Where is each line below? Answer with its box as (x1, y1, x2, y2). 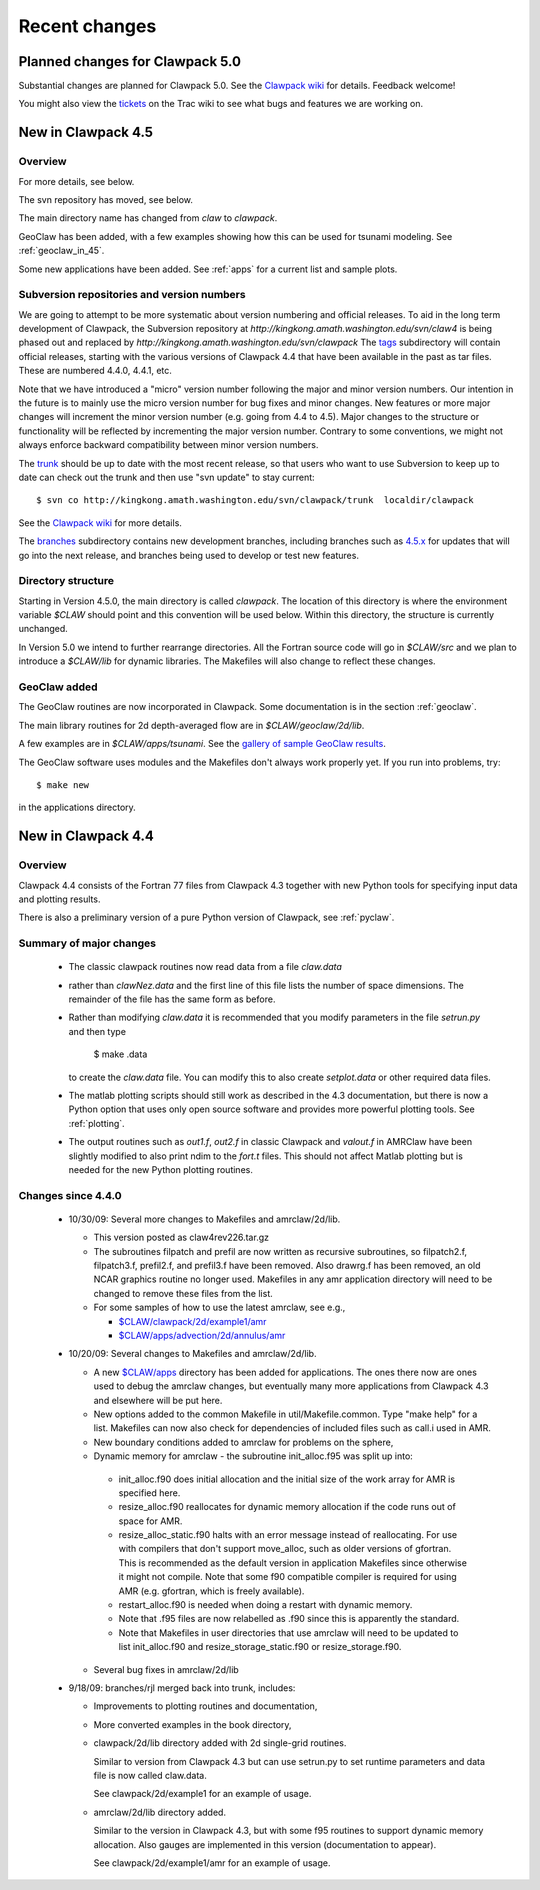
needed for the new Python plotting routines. (68, 1163, 254, 1175)
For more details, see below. (18, 175, 135, 187)
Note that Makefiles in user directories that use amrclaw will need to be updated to (118, 1626, 459, 1639)
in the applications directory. (18, 801, 137, 814)
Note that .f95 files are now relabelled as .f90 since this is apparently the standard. (118, 1613, 460, 1625)
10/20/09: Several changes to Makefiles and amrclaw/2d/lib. (68, 1348, 317, 1360)
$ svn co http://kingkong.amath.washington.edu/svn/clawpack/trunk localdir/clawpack (36, 495, 474, 506)
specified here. (118, 1486, 181, 1499)
